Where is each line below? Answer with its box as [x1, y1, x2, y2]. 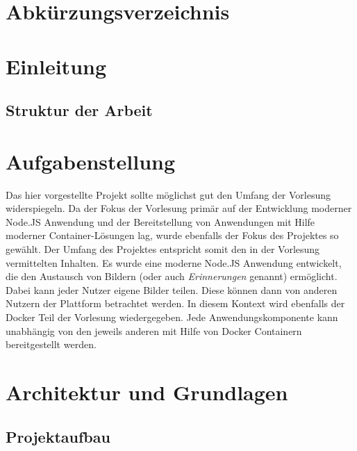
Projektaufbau [6, 425, 110, 447]
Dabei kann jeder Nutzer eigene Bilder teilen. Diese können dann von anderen [6, 282, 338, 297]
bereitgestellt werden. [6, 337, 97, 352]
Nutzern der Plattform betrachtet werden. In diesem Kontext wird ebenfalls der [6, 296, 345, 311]
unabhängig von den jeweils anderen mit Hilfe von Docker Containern [6, 323, 302, 338]
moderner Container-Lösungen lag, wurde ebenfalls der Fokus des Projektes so [6, 228, 339, 243]
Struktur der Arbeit [6, 99, 153, 121]
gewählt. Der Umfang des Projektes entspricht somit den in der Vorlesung [6, 242, 320, 256]
